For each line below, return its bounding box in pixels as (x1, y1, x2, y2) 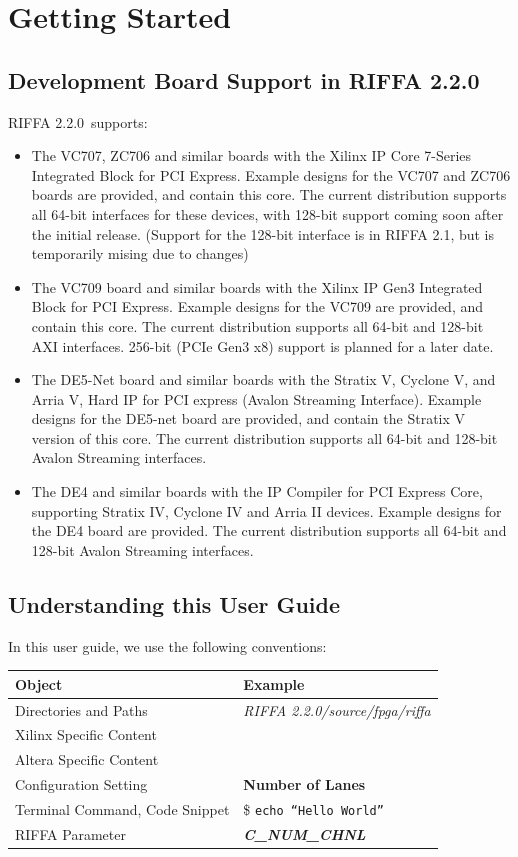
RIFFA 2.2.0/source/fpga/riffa (243, 699, 431, 720)
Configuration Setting (15, 774, 148, 795)
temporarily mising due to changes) (31, 243, 249, 264)
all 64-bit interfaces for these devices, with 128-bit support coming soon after (31, 203, 504, 224)
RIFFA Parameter (15, 823, 126, 844)
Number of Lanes (243, 774, 366, 795)
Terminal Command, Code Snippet (15, 799, 230, 819)
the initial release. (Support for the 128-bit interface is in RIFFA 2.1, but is (31, 223, 495, 244)
